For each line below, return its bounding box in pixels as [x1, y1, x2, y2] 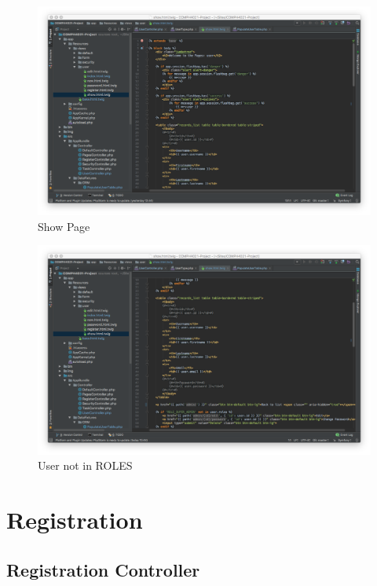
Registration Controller [6, 557, 200, 581]
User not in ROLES [38, 457, 133, 474]
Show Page [38, 218, 90, 234]
